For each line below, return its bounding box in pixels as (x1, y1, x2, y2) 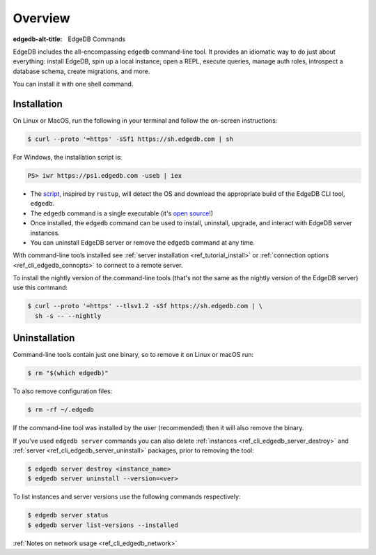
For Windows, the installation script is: (13, 153, 123, 161)
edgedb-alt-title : (13, 35, 63, 43)
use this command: (13, 283, 68, 292)
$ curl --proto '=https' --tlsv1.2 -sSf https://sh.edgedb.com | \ (27, 302, 263, 310)
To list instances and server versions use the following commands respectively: (13, 492, 241, 501)
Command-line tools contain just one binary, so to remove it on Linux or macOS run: (13, 351, 254, 359)
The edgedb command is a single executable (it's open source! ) (30, 209, 214, 218)
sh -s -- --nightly (35, 312, 102, 320)
